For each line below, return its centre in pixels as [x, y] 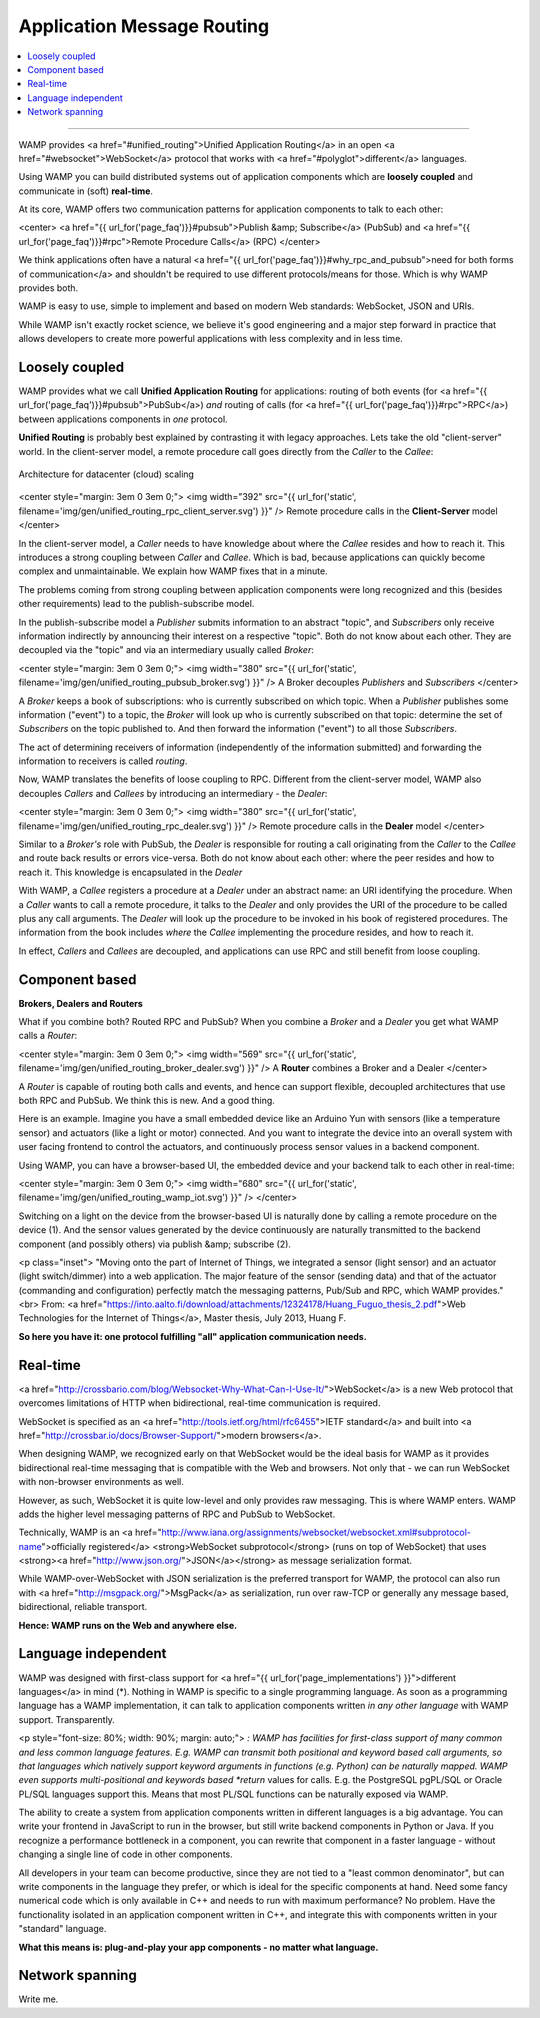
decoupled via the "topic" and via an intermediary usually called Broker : [166, 650]
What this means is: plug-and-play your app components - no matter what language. [198, 1947]
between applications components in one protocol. [123, 419]
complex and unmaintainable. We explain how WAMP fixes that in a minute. [173, 571]
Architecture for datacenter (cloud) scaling [106, 474]
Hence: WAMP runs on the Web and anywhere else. [128, 1625]
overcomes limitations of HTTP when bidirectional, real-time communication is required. [199, 1403]
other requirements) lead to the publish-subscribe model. [136, 604]
